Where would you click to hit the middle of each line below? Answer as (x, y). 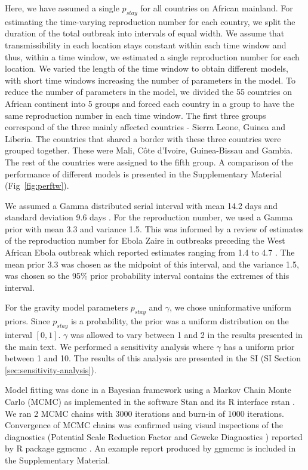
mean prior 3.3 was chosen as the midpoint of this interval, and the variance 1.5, (152, 264)
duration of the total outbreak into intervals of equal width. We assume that (145, 33)
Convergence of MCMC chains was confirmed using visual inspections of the (144, 425)
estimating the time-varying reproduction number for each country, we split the (150, 21)
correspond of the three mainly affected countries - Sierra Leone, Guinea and (145, 127)
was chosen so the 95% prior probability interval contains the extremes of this (147, 276)
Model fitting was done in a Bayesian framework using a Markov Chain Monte (148, 390)
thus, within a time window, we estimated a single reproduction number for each (152, 56)
